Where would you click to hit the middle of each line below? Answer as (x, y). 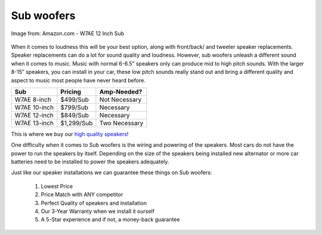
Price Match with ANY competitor (82, 194)
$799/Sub (75, 107)
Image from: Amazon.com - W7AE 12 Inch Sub (68, 33)
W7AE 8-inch (33, 100)
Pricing (71, 91)
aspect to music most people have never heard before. (78, 80)
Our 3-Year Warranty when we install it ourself (98, 211)
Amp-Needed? (121, 91)
